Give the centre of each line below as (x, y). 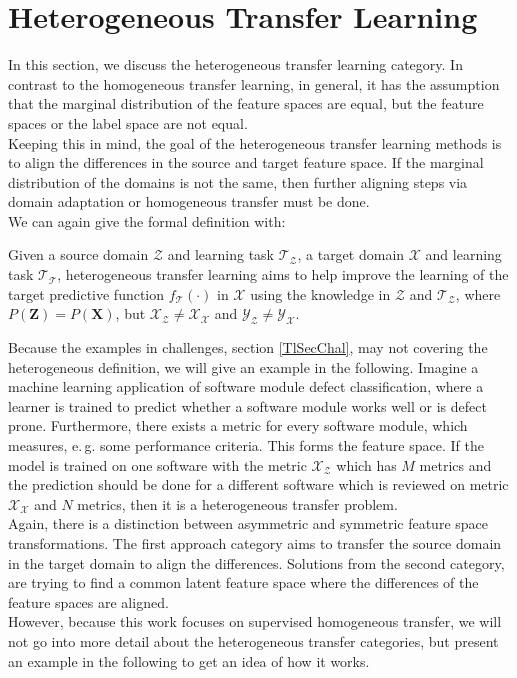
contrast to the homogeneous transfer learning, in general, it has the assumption (254, 83)
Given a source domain (78, 254)
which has (366, 464)
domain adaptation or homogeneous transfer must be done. (189, 201)
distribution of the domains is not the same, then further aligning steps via (238, 181)
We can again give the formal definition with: (147, 220)
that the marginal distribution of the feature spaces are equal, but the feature (246, 103)
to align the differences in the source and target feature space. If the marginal (246, 162)
